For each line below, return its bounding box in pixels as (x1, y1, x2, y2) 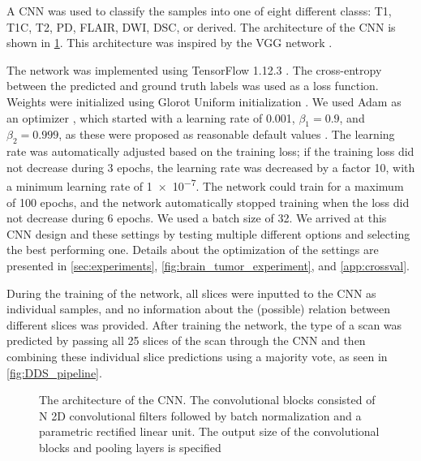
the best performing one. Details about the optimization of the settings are (6, 241, 379, 258)
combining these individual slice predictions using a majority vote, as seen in (6, 347, 388, 364)
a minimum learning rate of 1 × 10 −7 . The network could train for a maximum (6, 175, 404, 194)
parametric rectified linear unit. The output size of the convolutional (39, 423, 380, 440)
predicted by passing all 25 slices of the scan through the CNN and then (6, 332, 366, 349)
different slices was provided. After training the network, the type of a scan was (6, 316, 402, 333)
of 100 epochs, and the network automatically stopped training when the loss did (6, 193, 410, 210)
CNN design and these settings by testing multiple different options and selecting (6, 225, 410, 242)
